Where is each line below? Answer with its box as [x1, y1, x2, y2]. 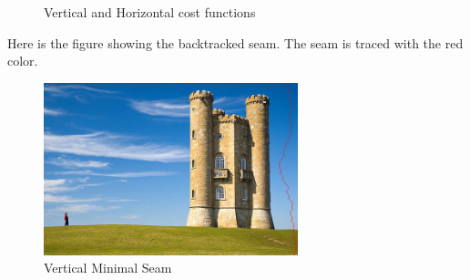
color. [7, 51, 38, 70]
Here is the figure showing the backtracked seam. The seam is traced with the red [7, 33, 464, 52]
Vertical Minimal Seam [44, 258, 172, 277]
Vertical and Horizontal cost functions [44, 3, 256, 21]
